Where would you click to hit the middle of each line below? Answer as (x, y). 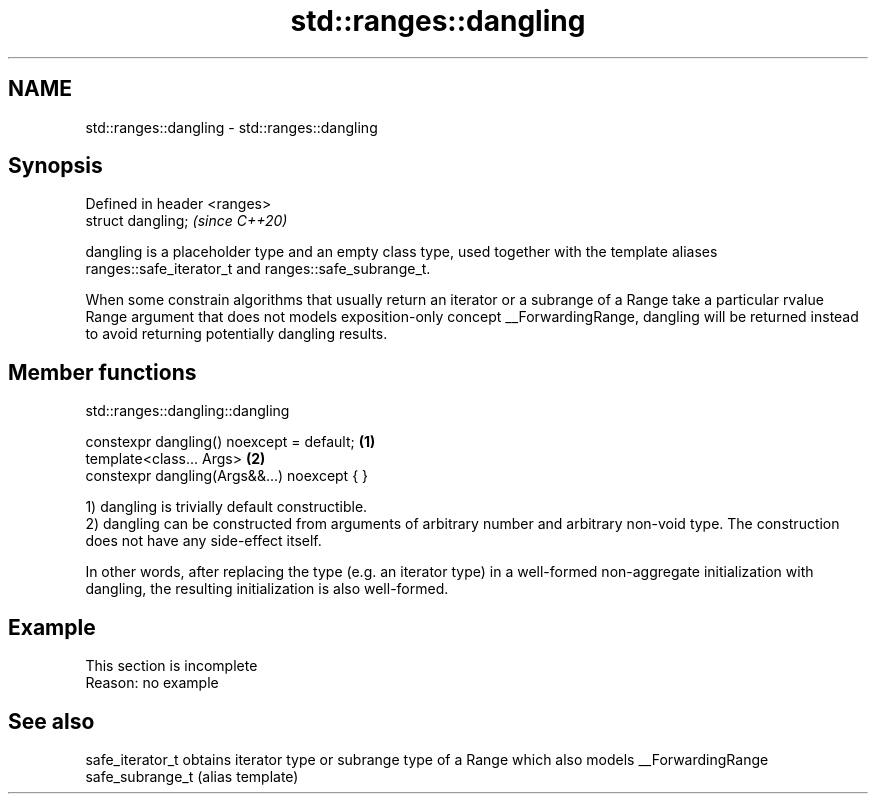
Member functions (102, 372)
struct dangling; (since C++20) (186, 221)
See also (51, 721)
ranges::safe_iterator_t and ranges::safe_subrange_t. (258, 269)
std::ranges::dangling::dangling (187, 411)
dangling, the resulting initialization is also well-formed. (267, 589)
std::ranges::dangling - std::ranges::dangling (231, 127)
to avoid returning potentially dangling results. (236, 334)
